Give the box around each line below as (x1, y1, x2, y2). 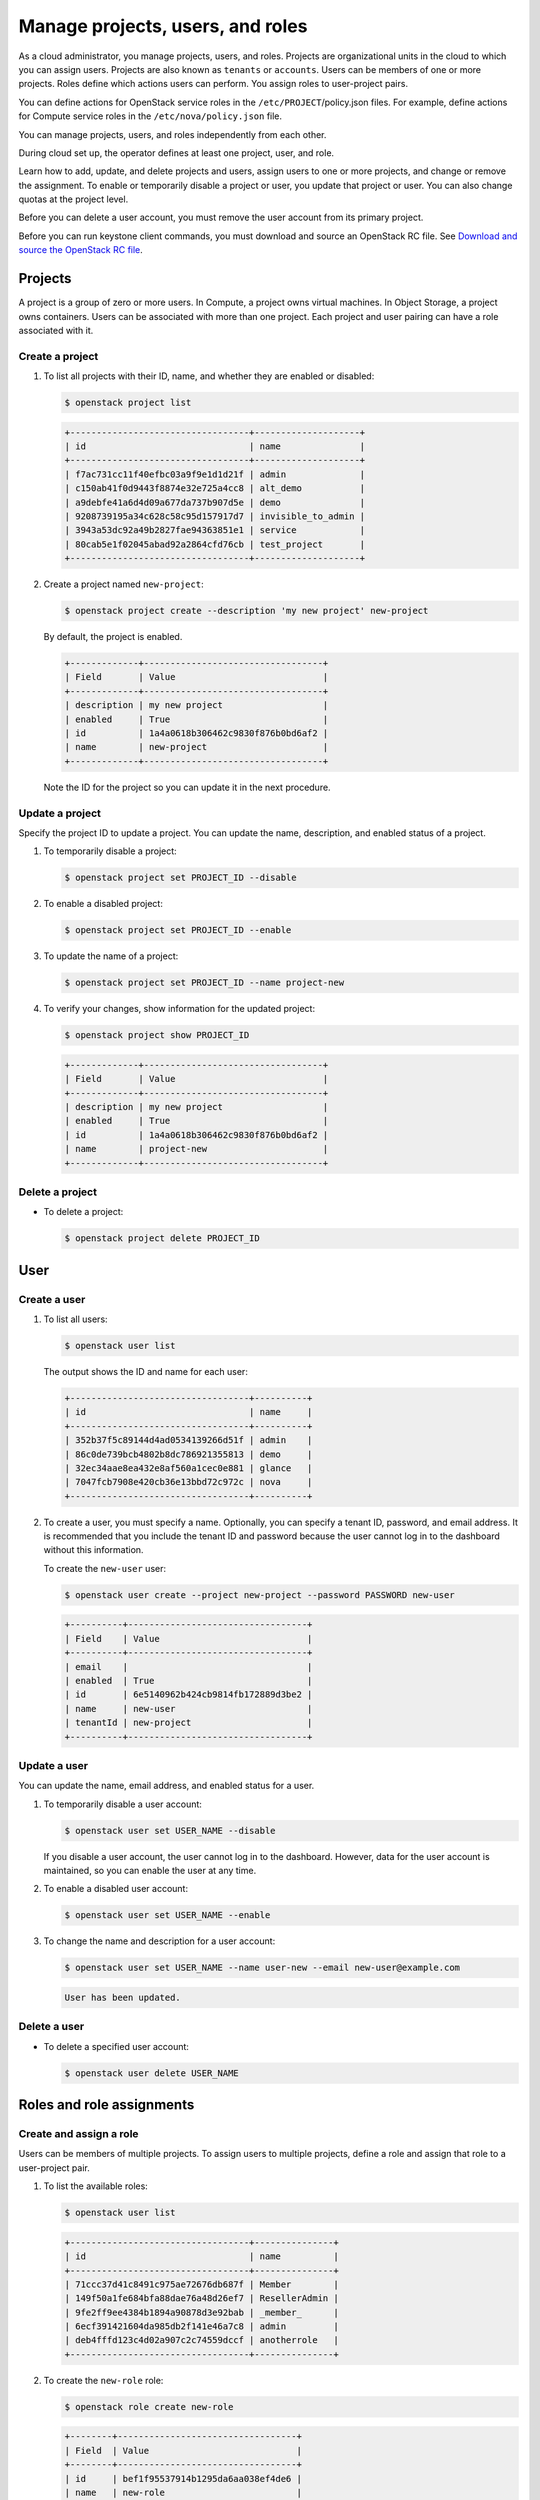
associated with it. (18, 324, 94, 336)
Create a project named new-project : (43, 578, 204, 590)
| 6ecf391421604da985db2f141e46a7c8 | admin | (64, 2321, 339, 2332)
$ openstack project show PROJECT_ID (64, 1030, 250, 1041)
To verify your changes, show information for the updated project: (43, 1003, 315, 1015)
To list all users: (43, 1313, 109, 1325)
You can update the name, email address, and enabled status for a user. (18, 1780, 315, 1792)
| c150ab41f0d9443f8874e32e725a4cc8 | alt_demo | (64, 483, 366, 494)
